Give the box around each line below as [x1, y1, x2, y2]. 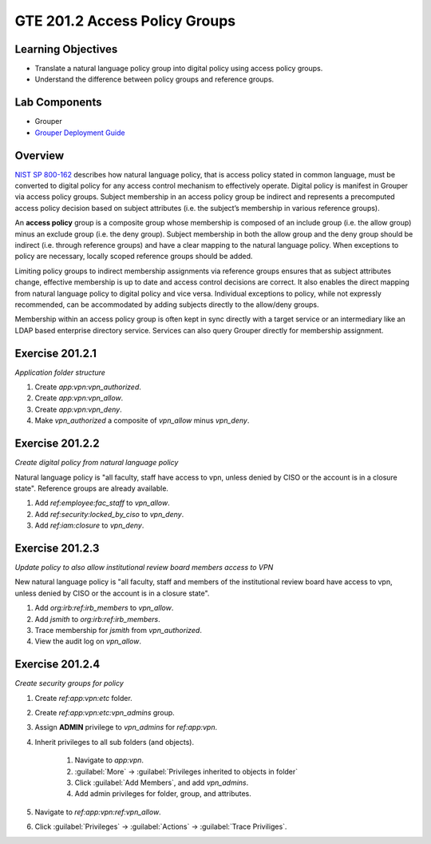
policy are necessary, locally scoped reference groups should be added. [14, 252, 253, 261]
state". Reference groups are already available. [14, 484, 169, 493]
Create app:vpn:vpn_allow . [34, 393, 124, 403]
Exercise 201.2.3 [14, 541, 100, 555]
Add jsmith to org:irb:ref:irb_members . [34, 614, 160, 623]
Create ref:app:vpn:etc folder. [34, 693, 133, 703]
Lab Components [14, 96, 102, 109]
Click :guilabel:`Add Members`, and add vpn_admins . [74, 778, 249, 787]
